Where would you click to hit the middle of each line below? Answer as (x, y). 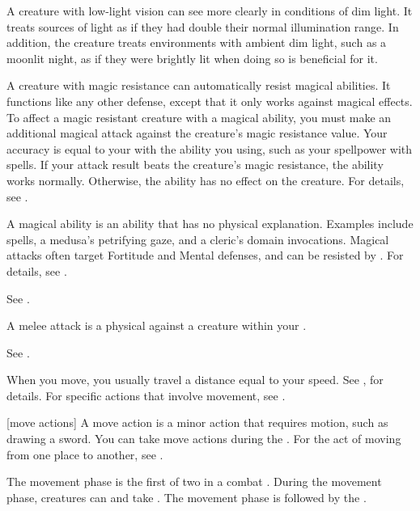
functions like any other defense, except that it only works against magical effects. (210, 101)
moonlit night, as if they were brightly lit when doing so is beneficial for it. (192, 58)
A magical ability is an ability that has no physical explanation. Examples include (210, 224)
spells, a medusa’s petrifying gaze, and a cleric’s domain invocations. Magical (198, 239)
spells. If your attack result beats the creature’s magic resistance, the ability (195, 165)
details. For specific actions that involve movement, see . (146, 395)
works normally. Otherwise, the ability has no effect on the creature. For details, (206, 180)
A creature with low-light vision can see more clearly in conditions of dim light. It (210, 11)
